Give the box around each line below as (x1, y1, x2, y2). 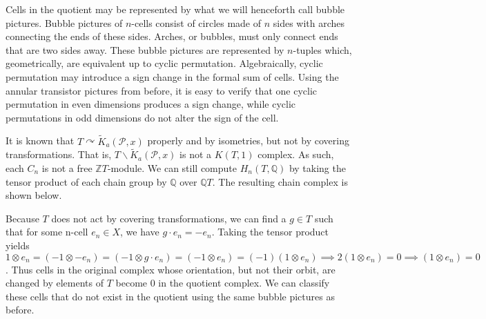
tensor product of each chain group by (6, 174, 167, 188)
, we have (120, 224, 159, 239)
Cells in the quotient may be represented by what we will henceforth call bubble (6, 2, 345, 16)
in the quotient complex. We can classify (158, 275, 330, 290)
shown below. (6, 188, 62, 202)
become (115, 275, 148, 290)
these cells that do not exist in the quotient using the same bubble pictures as (6, 289, 335, 303)
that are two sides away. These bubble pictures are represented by (6, 42, 284, 57)
